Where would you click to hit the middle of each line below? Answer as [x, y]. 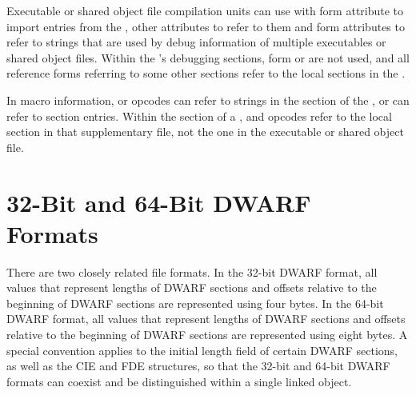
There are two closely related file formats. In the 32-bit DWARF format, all [192, 271]
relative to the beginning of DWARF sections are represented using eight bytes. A [207, 335]
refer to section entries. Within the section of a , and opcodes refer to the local [199, 116]
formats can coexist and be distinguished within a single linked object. [179, 381]
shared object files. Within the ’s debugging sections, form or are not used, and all [208, 57]
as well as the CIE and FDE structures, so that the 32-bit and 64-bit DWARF [198, 366]
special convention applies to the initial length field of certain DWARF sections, [202, 350]
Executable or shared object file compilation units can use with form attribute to [205, 10]
